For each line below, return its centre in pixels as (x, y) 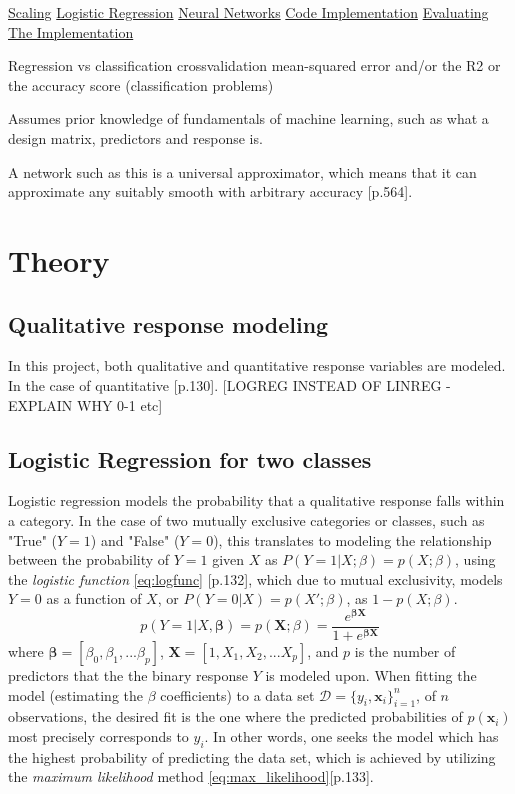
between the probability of (89, 559)
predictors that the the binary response (128, 675)
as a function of (94, 598)
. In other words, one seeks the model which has (351, 736)
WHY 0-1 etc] (120, 404)
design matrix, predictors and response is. (135, 137)
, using (475, 559)
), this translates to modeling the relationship (352, 539)
